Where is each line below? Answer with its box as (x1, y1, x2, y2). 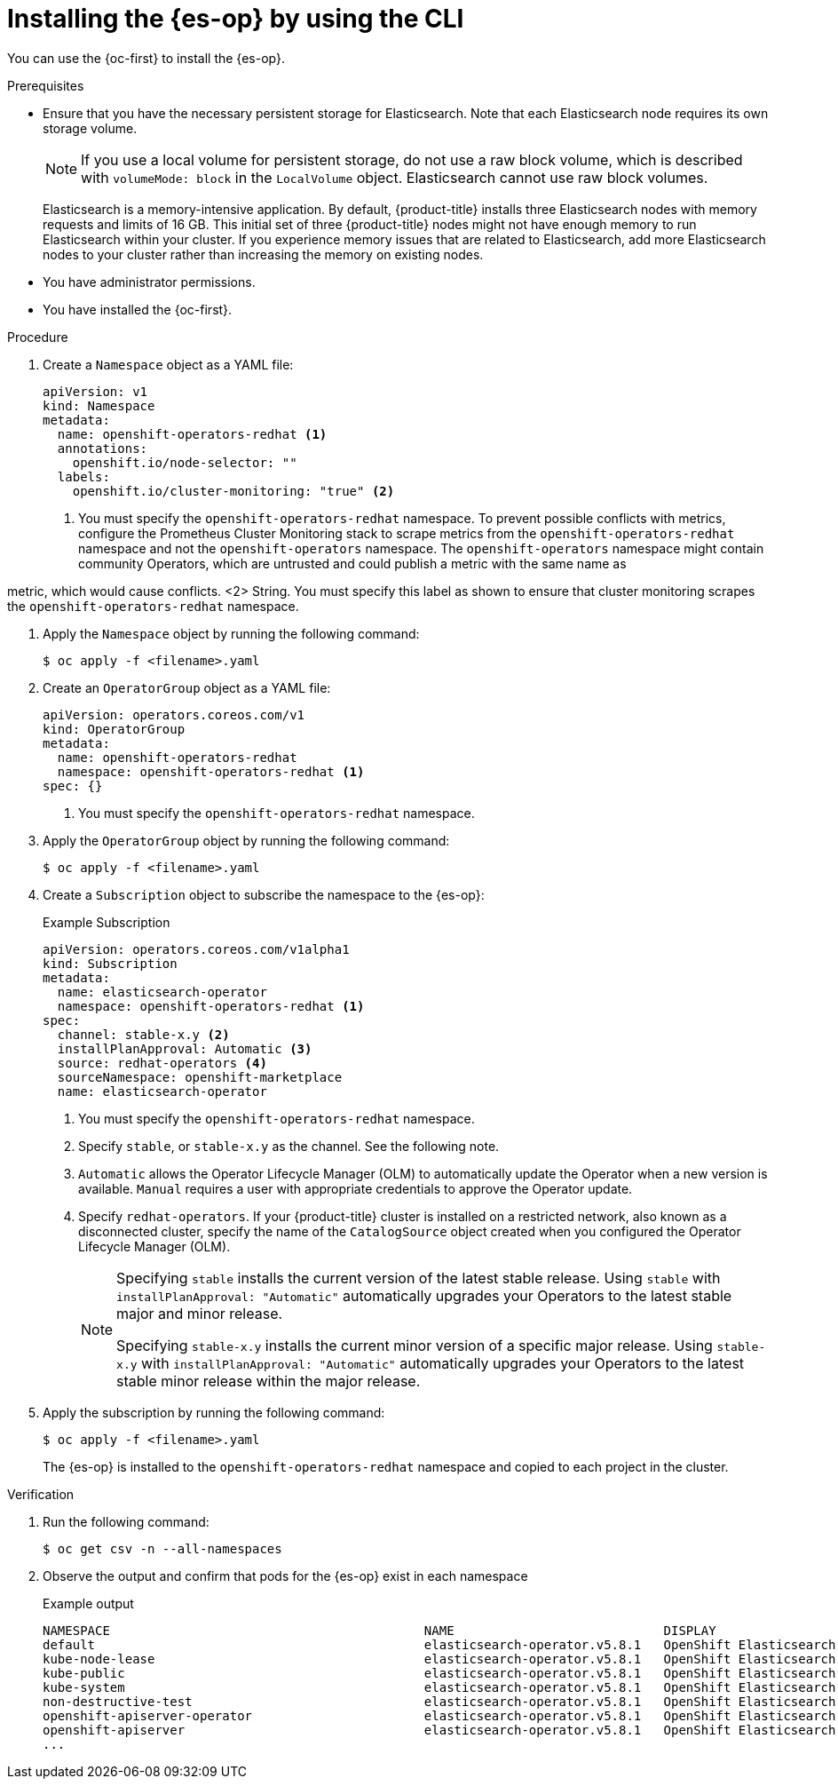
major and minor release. (116, 1304, 283, 1322)
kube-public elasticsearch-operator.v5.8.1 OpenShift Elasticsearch (43, 1665, 836, 1680)
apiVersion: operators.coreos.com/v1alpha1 (43, 941, 350, 957)
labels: (57, 469, 110, 484)
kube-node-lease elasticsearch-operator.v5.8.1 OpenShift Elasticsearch (43, 1651, 836, 1666)
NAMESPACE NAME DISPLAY (43, 1623, 716, 1638)
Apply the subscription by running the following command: (43, 1404, 385, 1420)
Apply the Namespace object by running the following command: (43, 625, 420, 641)
